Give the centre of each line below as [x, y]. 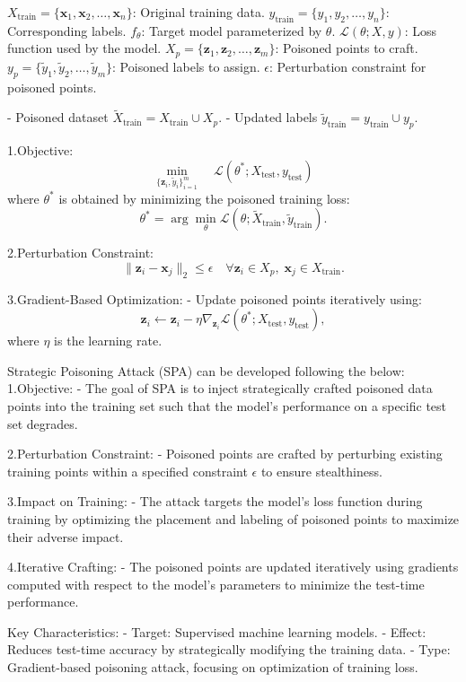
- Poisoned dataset [58, 117]
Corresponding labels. [67, 30]
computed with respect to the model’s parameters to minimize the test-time [216, 584]
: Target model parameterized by [232, 30]
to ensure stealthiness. [321, 471]
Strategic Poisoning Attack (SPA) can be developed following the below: [206, 370]
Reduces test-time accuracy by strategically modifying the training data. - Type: [229, 649]
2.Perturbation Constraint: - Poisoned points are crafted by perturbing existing [225, 454]
